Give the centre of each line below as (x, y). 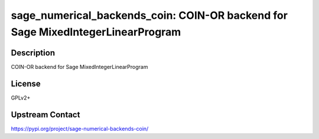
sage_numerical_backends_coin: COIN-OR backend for (149, 15)
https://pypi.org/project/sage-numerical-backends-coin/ (80, 128)
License (26, 83)
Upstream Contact (45, 115)
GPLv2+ (21, 98)
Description (33, 53)
